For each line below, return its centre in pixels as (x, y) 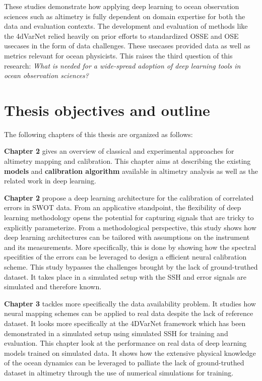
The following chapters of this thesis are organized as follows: (99, 134)
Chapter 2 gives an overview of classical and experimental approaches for (119, 151)
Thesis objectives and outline (107, 110)
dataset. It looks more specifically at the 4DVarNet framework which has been (125, 323)
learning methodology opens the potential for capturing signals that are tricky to (129, 217)
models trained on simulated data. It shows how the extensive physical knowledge (130, 353)
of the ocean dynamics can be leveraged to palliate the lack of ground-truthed (124, 363)
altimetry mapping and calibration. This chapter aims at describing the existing (127, 161)
